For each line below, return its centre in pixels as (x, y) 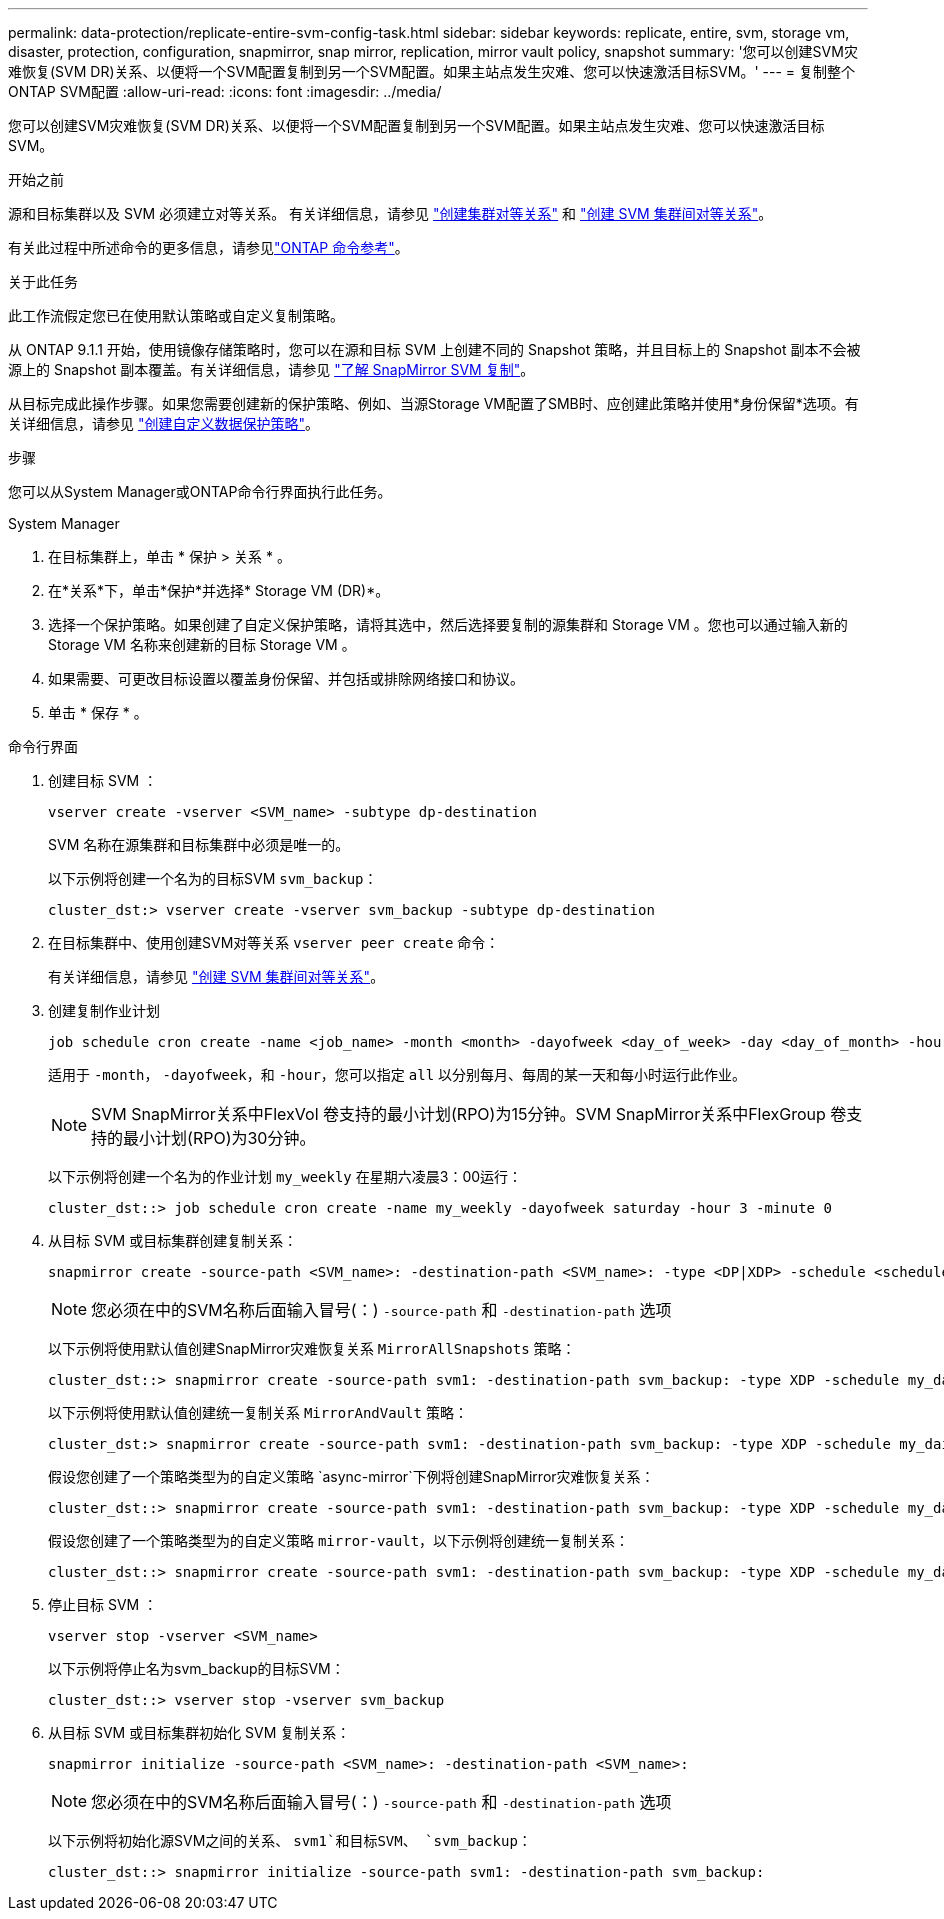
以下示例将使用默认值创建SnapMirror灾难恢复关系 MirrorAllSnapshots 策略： (312, 1348)
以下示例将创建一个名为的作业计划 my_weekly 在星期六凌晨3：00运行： (285, 1176)
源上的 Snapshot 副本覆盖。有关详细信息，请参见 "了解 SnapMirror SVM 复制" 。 (271, 369)
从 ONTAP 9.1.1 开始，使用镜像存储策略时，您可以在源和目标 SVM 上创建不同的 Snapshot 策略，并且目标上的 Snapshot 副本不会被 (434, 349)
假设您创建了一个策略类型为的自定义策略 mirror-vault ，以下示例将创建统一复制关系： (339, 1540)
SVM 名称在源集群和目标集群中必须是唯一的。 (199, 844)
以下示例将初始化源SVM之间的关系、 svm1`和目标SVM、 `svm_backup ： (290, 1840)
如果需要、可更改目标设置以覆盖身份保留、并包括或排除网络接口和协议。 (286, 678)
